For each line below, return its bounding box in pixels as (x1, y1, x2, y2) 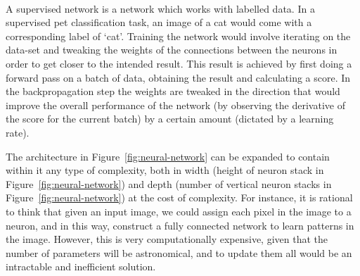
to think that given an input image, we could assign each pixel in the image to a (6, 203, 352, 218)
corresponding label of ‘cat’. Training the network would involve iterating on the (6, 28, 351, 43)
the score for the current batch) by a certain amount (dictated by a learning (6, 111, 334, 126)
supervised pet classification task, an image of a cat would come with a (6, 15, 312, 30)
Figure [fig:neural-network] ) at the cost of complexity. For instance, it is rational (6, 190, 353, 205)
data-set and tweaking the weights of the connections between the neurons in (6, 42, 337, 57)
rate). (6, 125, 30, 139)
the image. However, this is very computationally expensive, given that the (6, 232, 328, 246)
